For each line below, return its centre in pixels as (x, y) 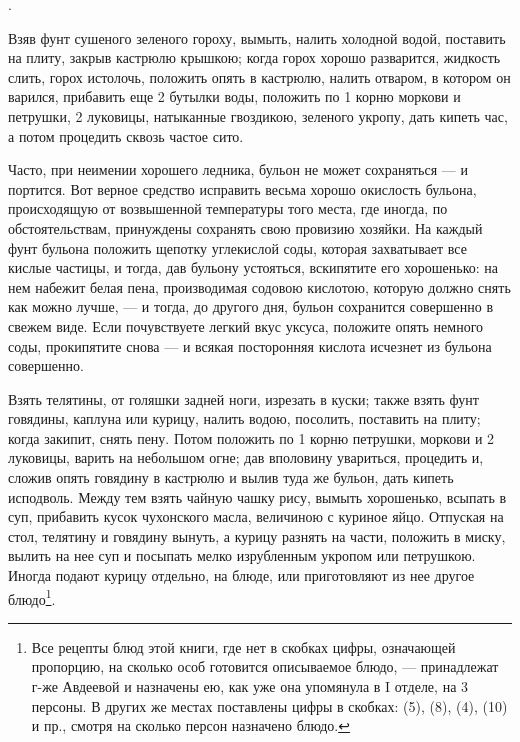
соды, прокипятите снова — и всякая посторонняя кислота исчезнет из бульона (250, 345)
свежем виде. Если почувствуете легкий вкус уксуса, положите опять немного (246, 325)
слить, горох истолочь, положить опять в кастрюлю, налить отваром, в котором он (259, 76)
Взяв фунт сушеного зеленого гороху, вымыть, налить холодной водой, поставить (257, 37)
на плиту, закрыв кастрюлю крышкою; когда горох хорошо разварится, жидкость (254, 57)
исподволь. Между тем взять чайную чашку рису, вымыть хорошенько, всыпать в (257, 496)
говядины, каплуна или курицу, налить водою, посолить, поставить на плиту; (244, 418)
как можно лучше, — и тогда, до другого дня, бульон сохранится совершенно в (251, 306)
